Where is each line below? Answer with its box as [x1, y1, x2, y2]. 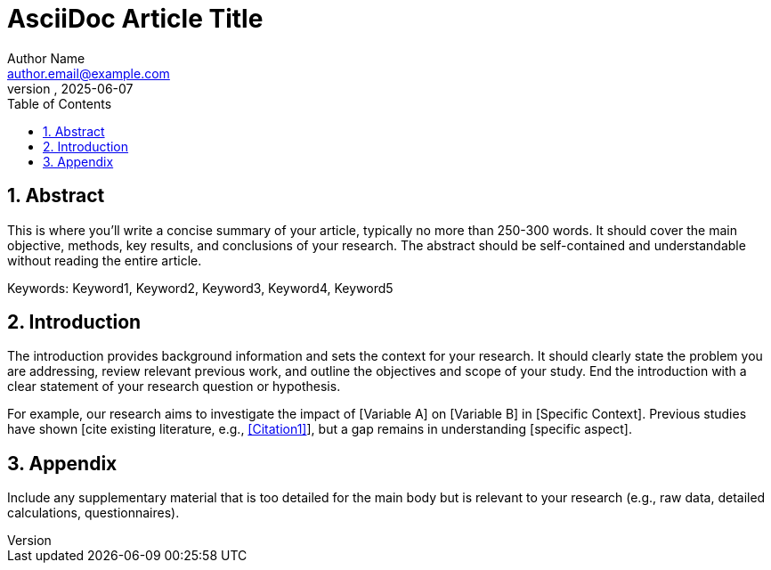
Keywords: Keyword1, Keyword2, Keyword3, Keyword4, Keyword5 [7, 280, 394, 296]
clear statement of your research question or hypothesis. [7, 379, 341, 395]
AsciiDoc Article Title [7, 4, 264, 34]
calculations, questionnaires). [7, 505, 180, 521]
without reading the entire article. [7, 252, 202, 268]
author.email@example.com [7, 65, 170, 81]
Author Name [7, 50, 85, 66]
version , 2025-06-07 [7, 80, 134, 96]
